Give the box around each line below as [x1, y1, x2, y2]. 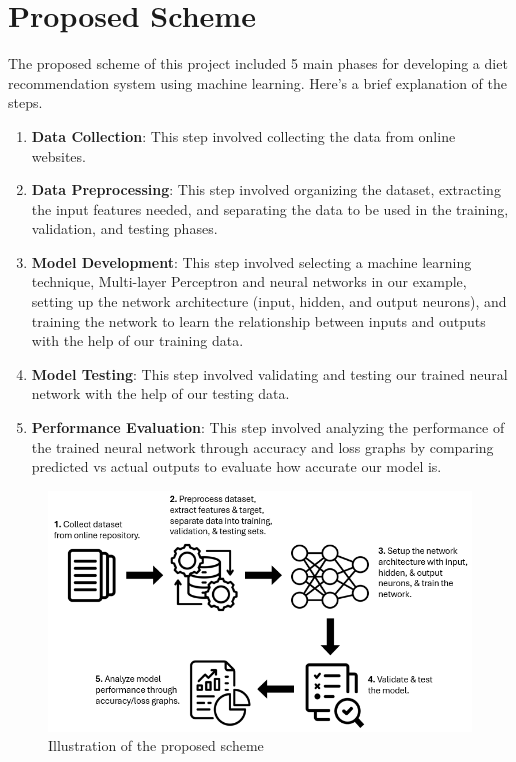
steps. [8, 92, 43, 113]
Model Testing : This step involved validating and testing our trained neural [31, 363, 508, 384]
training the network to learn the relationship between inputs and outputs [31, 310, 486, 331]
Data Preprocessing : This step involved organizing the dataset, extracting [31, 179, 501, 200]
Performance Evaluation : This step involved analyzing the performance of [31, 417, 505, 438]
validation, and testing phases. [31, 218, 218, 239]
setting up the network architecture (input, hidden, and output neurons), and [31, 291, 507, 312]
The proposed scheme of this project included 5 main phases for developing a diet [8, 53, 508, 74]
